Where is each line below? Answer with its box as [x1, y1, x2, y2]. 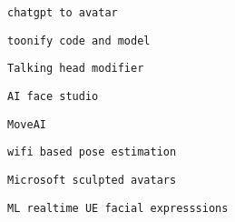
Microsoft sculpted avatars [7, 173, 177, 187]
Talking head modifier [7, 62, 144, 76]
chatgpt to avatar [7, 6, 118, 19]
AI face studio [7, 89, 99, 103]
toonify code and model [7, 34, 151, 47]
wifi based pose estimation [7, 146, 177, 159]
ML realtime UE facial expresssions [7, 201, 229, 215]
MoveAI [7, 117, 46, 131]
